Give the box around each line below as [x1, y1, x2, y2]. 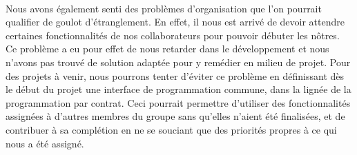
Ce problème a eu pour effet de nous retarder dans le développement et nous [6, 41, 329, 56]
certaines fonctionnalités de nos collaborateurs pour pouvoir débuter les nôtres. [6, 28, 340, 42]
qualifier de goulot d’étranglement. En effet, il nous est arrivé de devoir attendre [6, 14, 345, 29]
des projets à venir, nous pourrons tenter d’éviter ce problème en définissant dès [6, 68, 345, 83]
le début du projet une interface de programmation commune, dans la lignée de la [6, 82, 351, 96]
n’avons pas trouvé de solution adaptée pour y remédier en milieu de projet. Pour [6, 54, 351, 69]
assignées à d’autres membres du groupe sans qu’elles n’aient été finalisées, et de [6, 109, 345, 123]
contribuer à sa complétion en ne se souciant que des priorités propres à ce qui [6, 122, 337, 136]
